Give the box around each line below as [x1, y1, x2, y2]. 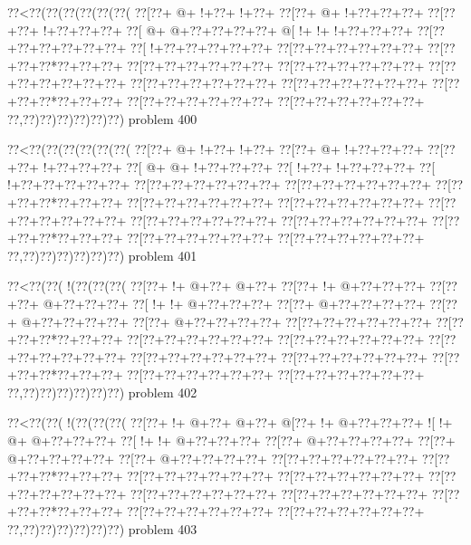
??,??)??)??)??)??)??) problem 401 [7, 245, 197, 264]
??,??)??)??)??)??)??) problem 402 [7, 382, 197, 401]
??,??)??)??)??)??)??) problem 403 [7, 520, 197, 539]
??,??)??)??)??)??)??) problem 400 [7, 109, 197, 128]
